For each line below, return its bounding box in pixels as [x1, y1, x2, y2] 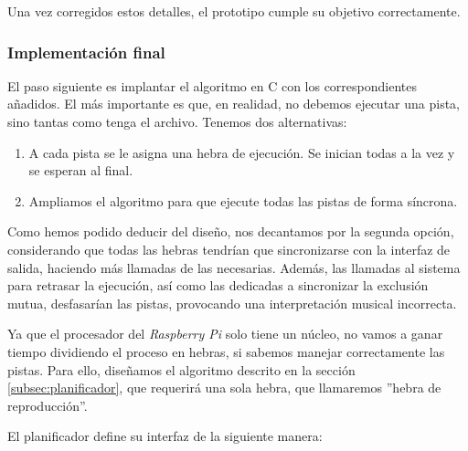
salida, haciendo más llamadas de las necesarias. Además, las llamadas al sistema [7, 257, 461, 277]
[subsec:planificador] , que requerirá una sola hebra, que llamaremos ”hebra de [7, 378, 441, 397]
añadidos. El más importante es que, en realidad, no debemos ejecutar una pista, [7, 94, 460, 113]
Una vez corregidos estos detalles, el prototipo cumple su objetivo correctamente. [7, 2, 461, 20]
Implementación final [7, 40, 165, 63]
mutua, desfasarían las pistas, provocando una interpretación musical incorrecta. [7, 293, 457, 312]
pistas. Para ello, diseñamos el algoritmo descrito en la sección [7, 360, 356, 379]
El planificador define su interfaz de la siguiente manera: [7, 426, 323, 446]
